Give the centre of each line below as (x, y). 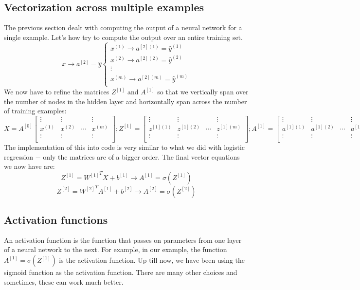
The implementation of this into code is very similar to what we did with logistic (125, 147)
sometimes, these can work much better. (64, 281)
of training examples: (35, 111)
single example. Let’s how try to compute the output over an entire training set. (123, 37)
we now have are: (29, 166)
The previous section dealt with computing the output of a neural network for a (123, 27)
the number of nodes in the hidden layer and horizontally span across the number (126, 101)
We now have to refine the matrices (57, 91)
